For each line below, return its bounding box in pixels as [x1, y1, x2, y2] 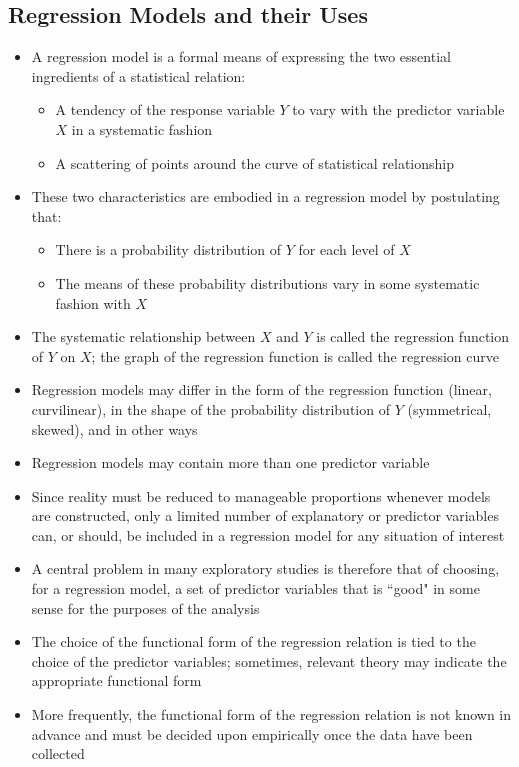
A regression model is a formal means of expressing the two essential [31, 46, 451, 67]
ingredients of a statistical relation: [31, 65, 246, 86]
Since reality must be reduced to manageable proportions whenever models [31, 485, 491, 506]
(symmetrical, [407, 398, 492, 419]
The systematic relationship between [31, 326, 256, 347]
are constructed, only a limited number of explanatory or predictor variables [31, 505, 499, 526]
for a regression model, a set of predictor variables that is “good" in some [31, 578, 480, 599]
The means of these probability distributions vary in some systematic [55, 272, 480, 293]
